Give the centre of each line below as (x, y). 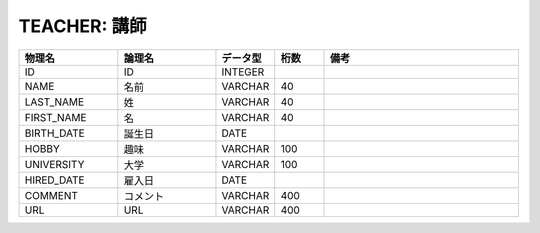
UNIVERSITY (54, 164)
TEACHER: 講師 (82, 26)
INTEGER (243, 72)
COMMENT (51, 195)
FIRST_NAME (55, 117)
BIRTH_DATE (54, 133)
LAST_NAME (54, 102)
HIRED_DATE (54, 180)
